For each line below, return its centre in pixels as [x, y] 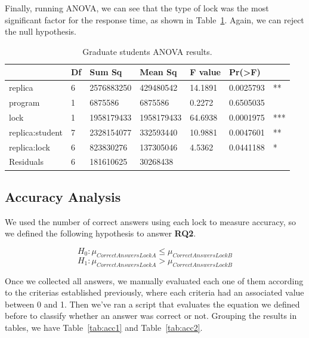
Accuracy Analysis [63, 196]
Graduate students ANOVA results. [147, 51]
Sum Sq [106, 72]
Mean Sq [158, 72]
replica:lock [30, 147]
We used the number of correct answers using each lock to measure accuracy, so [150, 221]
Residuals [26, 162]
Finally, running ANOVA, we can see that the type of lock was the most [137, 8]
